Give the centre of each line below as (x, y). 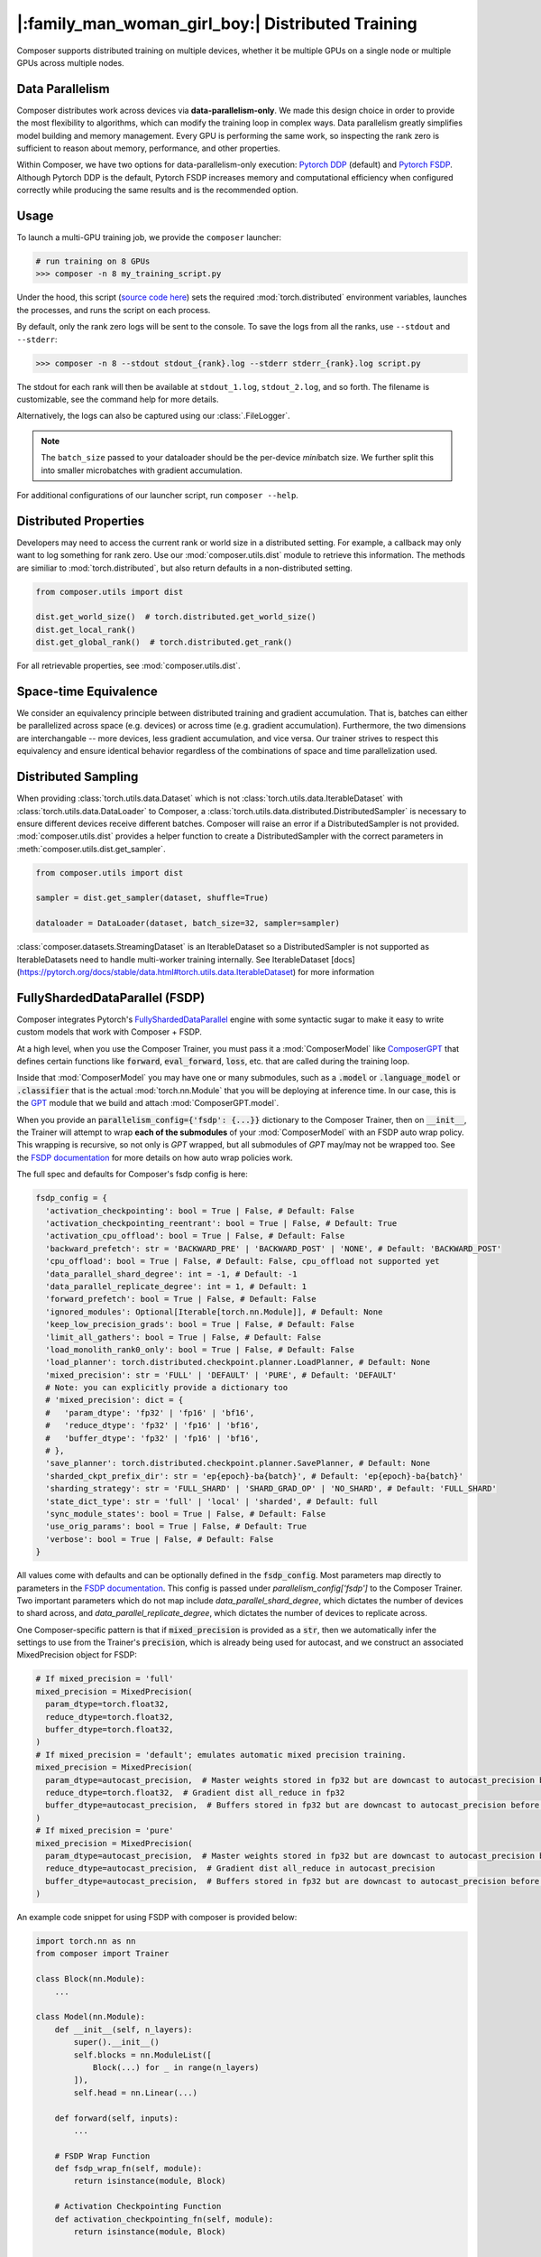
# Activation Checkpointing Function (138, 2206)
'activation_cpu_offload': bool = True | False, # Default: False (195, 1236)
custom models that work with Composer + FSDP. (110, 1032)
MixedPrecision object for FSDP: (77, 1655)
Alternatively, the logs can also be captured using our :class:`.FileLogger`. (153, 416)
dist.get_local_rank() (86, 629)
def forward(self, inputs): (117, 2118)
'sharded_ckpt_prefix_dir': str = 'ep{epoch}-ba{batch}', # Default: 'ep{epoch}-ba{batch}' (255, 1476)
